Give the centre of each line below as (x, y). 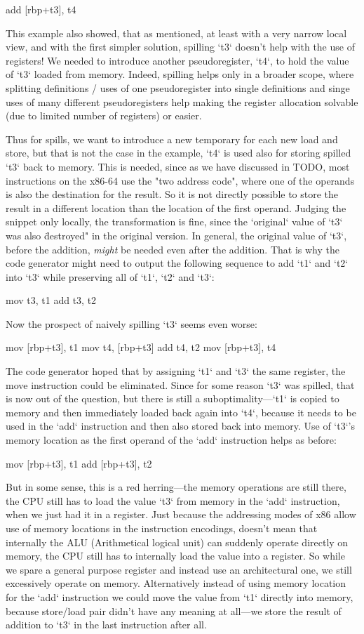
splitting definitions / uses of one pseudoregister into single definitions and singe (178, 87)
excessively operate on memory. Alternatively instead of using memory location (176, 583)
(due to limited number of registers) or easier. (104, 115)
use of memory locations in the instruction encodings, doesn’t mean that (162, 528)
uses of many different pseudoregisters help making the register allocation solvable (182, 101)
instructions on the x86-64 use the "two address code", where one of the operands (180, 180)
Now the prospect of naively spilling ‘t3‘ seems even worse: (132, 323)
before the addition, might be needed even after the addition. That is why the (173, 249)
